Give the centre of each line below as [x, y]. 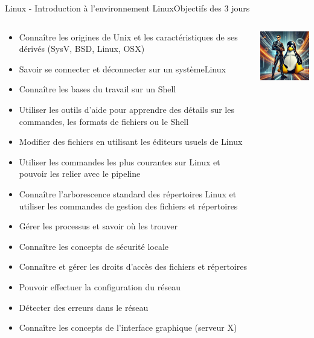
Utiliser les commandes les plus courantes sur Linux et [120, 161]
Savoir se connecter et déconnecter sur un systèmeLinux [122, 69]
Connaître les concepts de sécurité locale [94, 246]
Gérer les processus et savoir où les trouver [98, 226]
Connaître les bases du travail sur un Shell [98, 89]
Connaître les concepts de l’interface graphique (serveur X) [128, 327]
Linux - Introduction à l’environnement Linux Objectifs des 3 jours [127, 8]
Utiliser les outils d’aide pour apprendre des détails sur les [127, 109]
